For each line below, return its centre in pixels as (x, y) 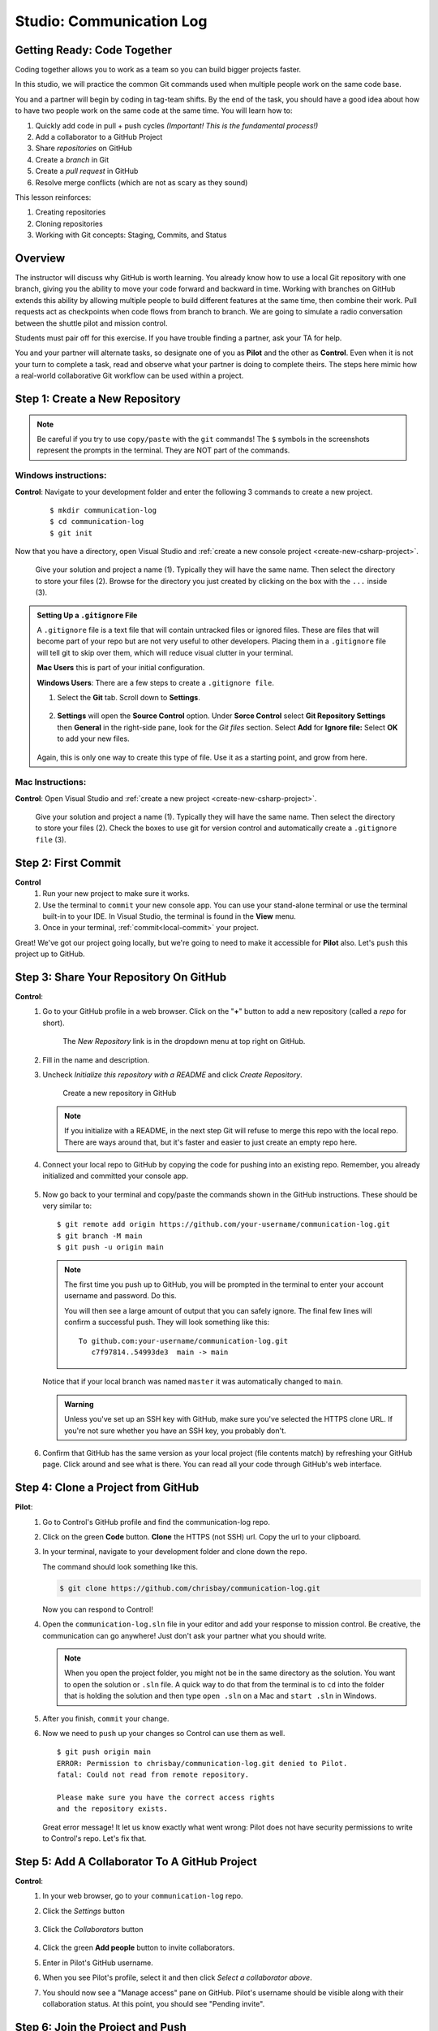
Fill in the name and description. (96, 1059)
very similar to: (67, 1206)
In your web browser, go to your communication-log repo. (143, 1896)
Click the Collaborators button (93, 1929)
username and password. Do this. (121, 1296)
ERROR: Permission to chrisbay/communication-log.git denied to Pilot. (202, 1763)
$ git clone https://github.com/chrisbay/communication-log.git (190, 1588)
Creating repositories (71, 212)
